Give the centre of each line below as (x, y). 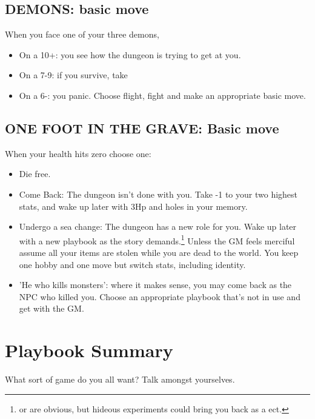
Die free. (35, 174)
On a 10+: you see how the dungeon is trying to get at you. (130, 54)
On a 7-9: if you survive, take (73, 75)
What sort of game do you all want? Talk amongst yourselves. (120, 379)
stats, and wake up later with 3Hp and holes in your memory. (133, 206)
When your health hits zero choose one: (78, 153)
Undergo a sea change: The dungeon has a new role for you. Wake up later (158, 226)
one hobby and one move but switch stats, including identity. (132, 264)
